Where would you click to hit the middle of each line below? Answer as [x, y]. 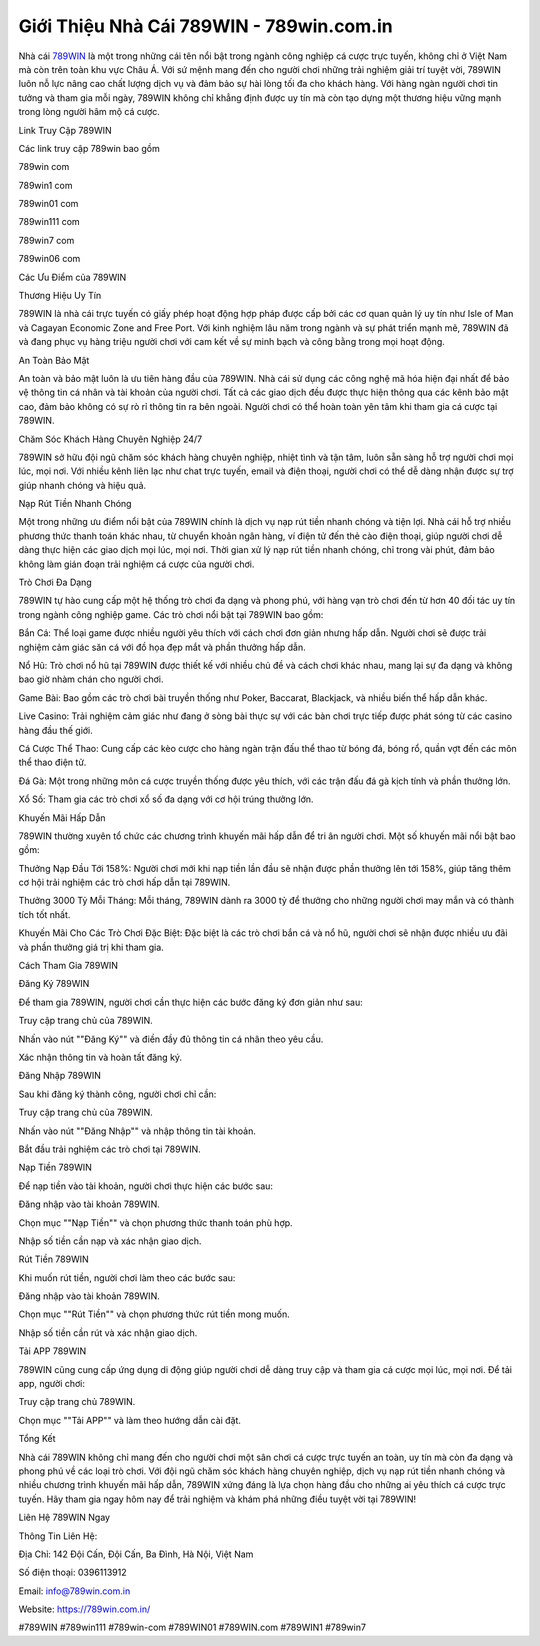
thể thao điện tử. [52, 762]
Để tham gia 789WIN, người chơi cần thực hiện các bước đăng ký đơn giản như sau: [191, 1002]
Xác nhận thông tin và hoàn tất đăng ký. [100, 1057]
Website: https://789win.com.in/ [84, 1609]
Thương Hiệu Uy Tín [60, 296]
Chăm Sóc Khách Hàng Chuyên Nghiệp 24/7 [110, 439]
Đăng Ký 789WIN [54, 984]
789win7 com [46, 240]
